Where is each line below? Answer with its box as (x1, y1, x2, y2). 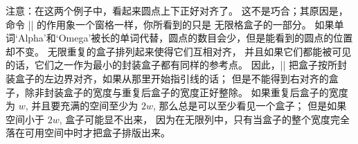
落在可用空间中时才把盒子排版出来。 (6, 125, 170, 140)
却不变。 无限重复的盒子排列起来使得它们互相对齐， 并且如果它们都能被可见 (6, 44, 352, 58)
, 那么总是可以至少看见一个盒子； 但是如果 (152, 98, 347, 113)
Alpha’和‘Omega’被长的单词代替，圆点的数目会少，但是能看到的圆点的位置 (17, 30, 353, 45)
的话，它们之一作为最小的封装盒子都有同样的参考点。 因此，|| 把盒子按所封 (6, 57, 348, 72)
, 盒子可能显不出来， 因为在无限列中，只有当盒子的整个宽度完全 (59, 111, 350, 126)
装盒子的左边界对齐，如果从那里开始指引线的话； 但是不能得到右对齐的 (6, 71, 329, 85)
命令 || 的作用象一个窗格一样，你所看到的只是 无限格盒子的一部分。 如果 (6, 17, 334, 31)
